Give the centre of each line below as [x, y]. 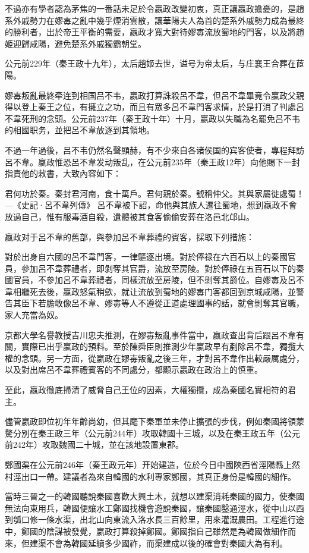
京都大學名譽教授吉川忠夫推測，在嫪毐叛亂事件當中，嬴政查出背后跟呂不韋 [150, 334]
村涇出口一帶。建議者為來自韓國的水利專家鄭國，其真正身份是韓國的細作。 [150, 476]
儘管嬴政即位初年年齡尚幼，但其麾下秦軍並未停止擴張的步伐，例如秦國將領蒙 [154, 421]
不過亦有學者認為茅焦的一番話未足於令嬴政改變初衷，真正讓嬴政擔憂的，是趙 [154, 8]
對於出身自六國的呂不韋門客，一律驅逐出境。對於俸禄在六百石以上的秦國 [146, 257]
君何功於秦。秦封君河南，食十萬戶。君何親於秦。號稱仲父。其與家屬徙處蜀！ [154, 193]
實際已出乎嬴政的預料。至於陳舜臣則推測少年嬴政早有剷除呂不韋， [150, 346]
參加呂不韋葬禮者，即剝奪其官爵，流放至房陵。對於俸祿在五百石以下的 [158, 268]
